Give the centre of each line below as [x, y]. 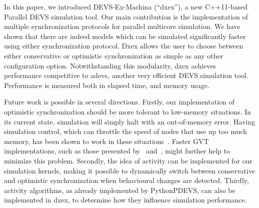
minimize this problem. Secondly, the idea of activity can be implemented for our [128, 160]
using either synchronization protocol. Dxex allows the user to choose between [124, 46]
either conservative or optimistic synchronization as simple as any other [114, 55]
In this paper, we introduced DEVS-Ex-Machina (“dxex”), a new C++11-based [126, 6]
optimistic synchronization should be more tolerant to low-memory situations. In [128, 111]
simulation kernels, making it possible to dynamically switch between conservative [130, 170]
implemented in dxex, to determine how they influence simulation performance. [125, 200]
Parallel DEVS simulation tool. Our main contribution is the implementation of [126, 16]
